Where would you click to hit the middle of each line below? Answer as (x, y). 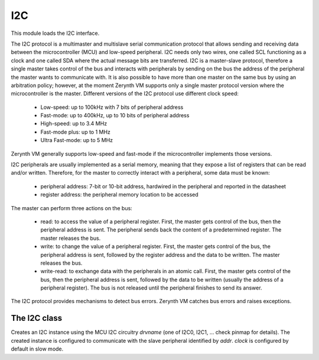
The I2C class (36, 318)
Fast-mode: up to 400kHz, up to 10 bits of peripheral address (115, 115)
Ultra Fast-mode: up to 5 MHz (77, 140)
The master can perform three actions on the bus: (71, 208)
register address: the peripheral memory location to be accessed (120, 195)
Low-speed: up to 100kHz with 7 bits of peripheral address (112, 107)
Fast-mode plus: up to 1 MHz (75, 132)
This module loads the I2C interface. (55, 33)
